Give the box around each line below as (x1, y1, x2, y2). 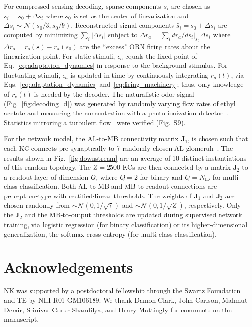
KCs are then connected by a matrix (122, 162, 231, 172)
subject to (108, 29, 138, 39)
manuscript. (4, 314, 39, 324)
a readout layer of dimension (4, 171, 89, 181)
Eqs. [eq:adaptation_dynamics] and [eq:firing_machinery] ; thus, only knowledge (4, 79, 244, 89)
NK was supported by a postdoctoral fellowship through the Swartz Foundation (4, 285, 241, 295)
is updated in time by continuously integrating (70, 69, 208, 80)
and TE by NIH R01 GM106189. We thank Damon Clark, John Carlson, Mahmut (4, 294, 248, 305)
